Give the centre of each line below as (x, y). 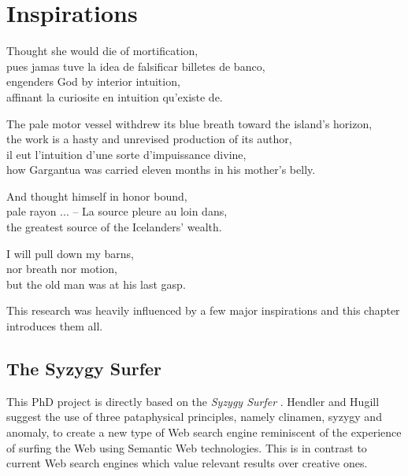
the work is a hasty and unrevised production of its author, (149, 139)
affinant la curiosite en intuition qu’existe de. (115, 96)
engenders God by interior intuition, (93, 81)
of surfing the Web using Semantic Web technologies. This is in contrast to (187, 447)
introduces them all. (55, 326)
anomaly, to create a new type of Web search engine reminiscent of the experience (204, 432)
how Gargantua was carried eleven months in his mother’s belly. (161, 170)
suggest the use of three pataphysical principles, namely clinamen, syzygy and (194, 417)
